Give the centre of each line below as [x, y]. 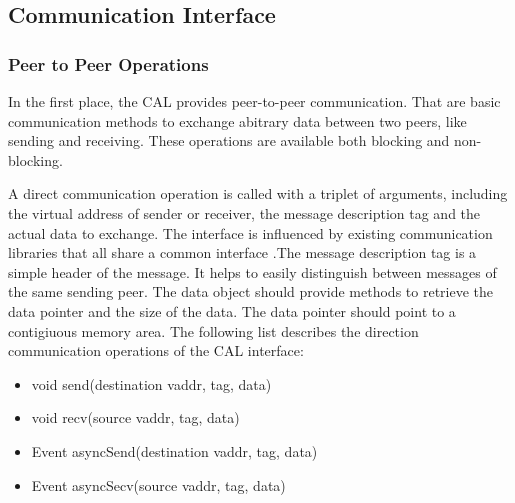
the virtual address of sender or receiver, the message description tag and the [244, 212]
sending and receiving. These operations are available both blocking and [229, 140]
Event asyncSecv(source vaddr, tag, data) [158, 484]
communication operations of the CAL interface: [156, 350]
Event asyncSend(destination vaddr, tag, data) [174, 450]
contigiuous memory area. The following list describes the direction [213, 330]
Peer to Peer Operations [108, 63]
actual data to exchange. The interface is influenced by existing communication [250, 232]
